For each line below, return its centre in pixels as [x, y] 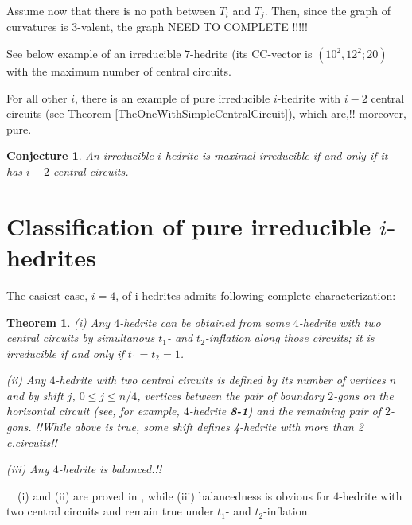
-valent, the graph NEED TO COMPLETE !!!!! [192, 27]
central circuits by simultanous [81, 338]
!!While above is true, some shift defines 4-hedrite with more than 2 [199, 427]
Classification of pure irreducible [189, 226]
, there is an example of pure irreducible [173, 97]
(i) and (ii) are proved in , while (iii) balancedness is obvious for [173, 495]
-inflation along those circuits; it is [290, 338]
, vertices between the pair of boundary [231, 395]
